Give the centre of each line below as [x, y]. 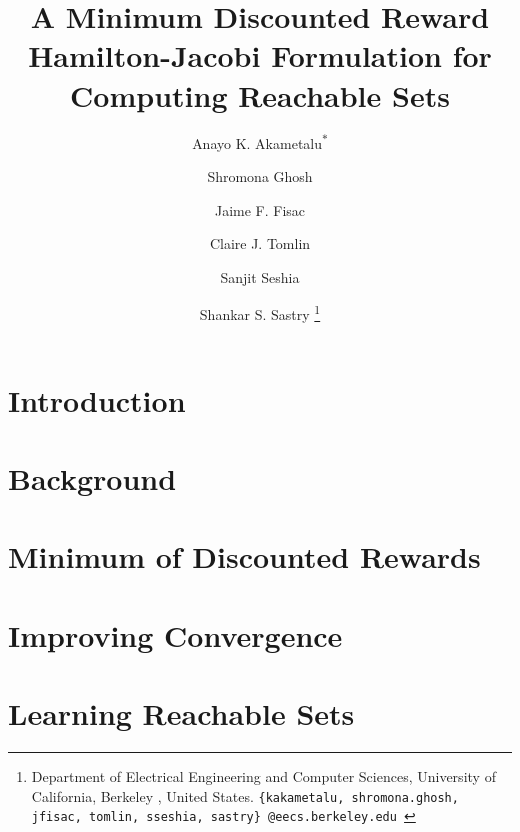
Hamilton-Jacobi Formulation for [260, 55]
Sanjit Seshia [260, 276]
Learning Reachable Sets [181, 713]
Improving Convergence [175, 634]
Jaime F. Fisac [260, 209]
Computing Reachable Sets [260, 94]
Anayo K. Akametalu [257, 142]
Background [92, 478]
